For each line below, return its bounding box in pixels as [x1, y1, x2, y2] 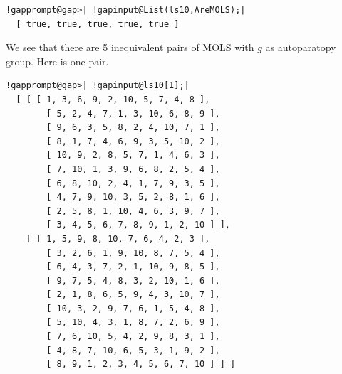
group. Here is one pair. [6, 53, 109, 68]
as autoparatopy [265, 40, 336, 55]
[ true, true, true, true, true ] [16, 18, 180, 29]
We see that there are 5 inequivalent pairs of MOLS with [6, 40, 254, 55]
